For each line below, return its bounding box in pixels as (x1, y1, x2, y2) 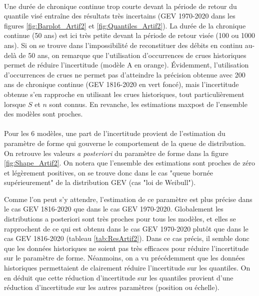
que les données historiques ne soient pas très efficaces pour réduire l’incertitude (4, 242, 249, 253)
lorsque (4, 98, 26, 109)
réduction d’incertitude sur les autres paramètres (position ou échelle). (4, 282, 219, 292)
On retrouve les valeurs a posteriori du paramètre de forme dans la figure (4, 147, 228, 158)
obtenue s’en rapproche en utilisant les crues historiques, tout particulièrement (4, 88, 244, 99)
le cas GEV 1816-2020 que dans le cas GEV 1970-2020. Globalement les (4, 203, 223, 214)
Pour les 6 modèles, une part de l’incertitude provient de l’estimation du (4, 128, 225, 138)
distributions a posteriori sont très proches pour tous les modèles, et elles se (4, 213, 236, 224)
